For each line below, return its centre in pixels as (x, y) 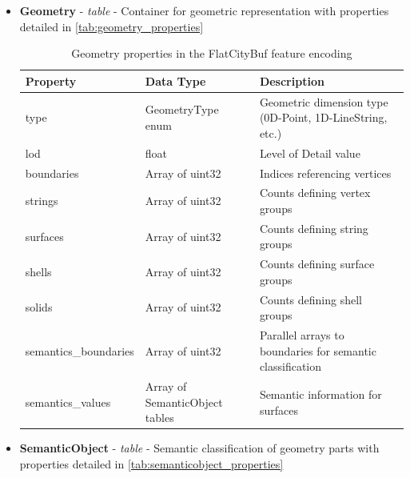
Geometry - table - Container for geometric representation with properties (204, 10)
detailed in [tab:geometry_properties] (111, 26)
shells (38, 272)
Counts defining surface (317, 264)
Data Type (175, 80)
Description (292, 80)
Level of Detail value (310, 153)
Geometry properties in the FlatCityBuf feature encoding (212, 53)
